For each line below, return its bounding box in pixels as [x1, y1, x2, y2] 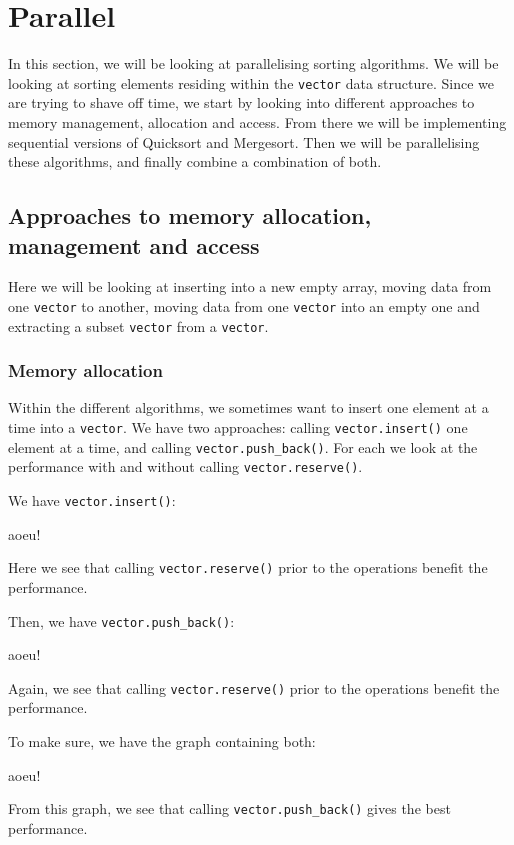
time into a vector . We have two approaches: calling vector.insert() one [8, 417, 468, 438]
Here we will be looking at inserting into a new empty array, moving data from [8, 276, 492, 297]
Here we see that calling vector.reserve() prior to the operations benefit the [8, 557, 488, 578]
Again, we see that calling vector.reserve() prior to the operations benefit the [8, 677, 500, 698]
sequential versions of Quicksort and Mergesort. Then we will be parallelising [8, 131, 480, 152]
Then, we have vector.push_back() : [8, 610, 235, 631]
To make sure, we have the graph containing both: [8, 731, 316, 752]
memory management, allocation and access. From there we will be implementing [8, 111, 507, 132]
